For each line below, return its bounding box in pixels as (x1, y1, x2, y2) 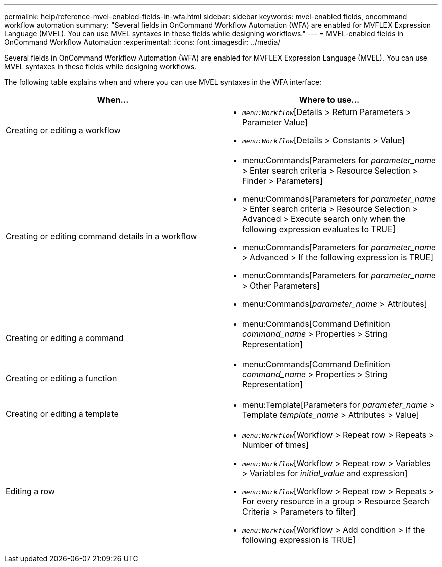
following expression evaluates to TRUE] (242, 224, 396, 234)
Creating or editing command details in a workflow (6, 231, 197, 241)
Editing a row (6, 486, 55, 496)
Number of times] (242, 440, 309, 450)
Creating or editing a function (6, 373, 117, 383)
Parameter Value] (242, 117, 308, 127)
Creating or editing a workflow (6, 125, 121, 135)
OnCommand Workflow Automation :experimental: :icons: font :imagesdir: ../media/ (4, 38, 281, 46)
